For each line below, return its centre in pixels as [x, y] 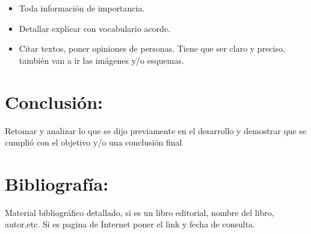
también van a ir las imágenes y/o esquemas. [101, 60]
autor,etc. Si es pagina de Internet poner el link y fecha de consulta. [130, 224]
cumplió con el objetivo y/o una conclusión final [94, 142]
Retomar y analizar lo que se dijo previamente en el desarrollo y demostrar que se [156, 130]
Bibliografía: [57, 183]
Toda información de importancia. [82, 8]
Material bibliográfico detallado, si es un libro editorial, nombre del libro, [140, 212]
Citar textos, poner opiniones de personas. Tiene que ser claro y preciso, [152, 48]
